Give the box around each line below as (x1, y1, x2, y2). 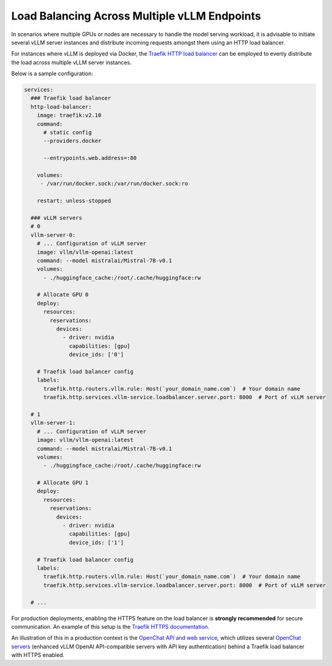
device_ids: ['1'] (69, 539, 124, 546)
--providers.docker (43, 137, 102, 145)
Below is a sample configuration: (11, 70, 94, 78)
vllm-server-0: (30, 231, 76, 238)
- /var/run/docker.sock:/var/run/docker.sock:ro (40, 180, 188, 187)
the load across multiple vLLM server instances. (11, 59, 132, 66)
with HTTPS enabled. (11, 651, 65, 659)
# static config (43, 129, 92, 136)
